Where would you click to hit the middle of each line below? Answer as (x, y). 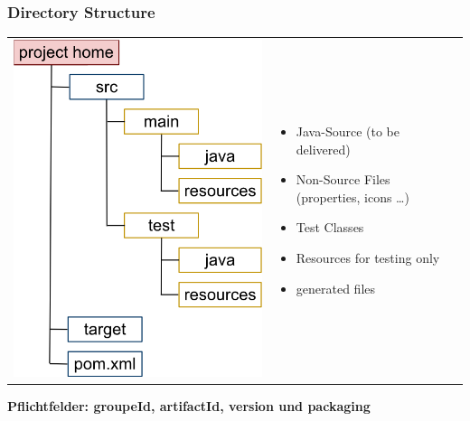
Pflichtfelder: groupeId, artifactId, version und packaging (189, 405)
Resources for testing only (368, 258)
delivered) (323, 149)
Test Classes (330, 227)
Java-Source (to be (348, 131)
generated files (336, 288)
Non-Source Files (343, 179)
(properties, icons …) (352, 196)
